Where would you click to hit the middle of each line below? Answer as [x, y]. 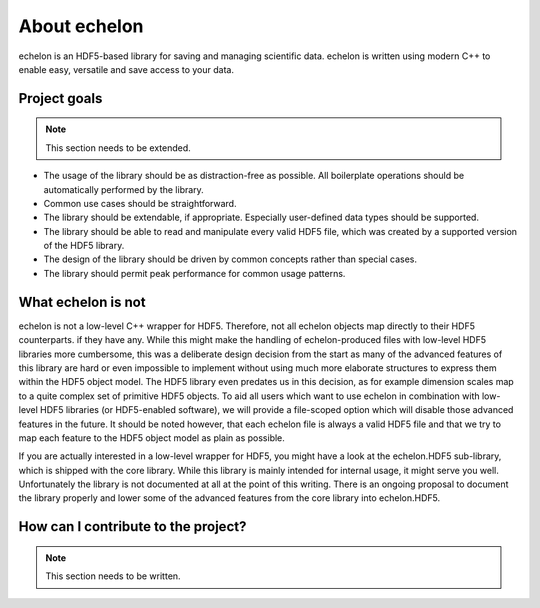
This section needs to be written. [113, 576]
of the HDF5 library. [84, 246]
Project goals [60, 98]
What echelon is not [82, 301]
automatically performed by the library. [123, 189]
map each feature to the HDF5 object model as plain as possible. [151, 437]
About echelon [81, 26]
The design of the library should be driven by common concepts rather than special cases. [230, 259]
